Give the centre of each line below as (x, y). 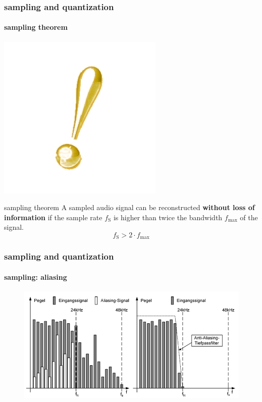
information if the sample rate (53, 217)
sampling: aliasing (36, 277)
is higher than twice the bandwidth (168, 217)
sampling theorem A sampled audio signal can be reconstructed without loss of (129, 207)
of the (249, 217)
